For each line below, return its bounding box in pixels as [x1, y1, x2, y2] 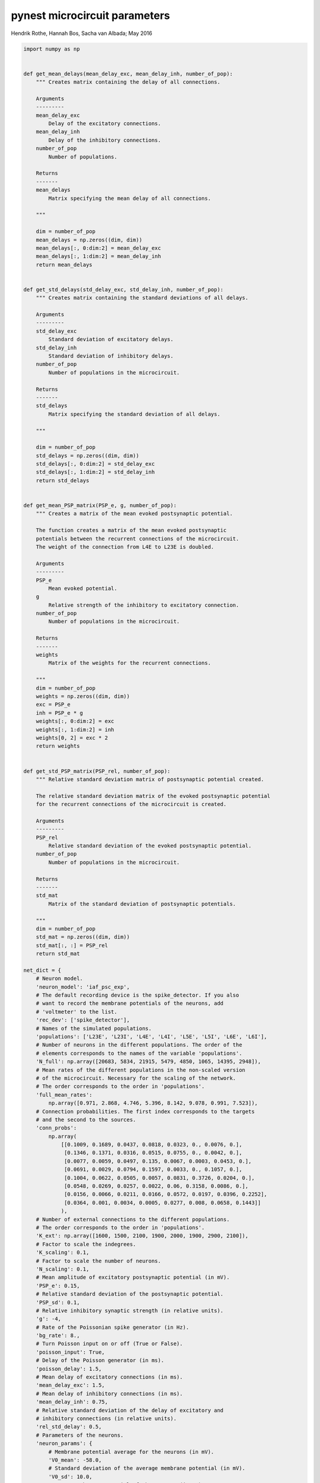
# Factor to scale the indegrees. [36, 1240, 136, 1247]
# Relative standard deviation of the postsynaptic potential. [36, 1291, 224, 1297]
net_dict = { [23, 967, 62, 973]
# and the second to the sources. [36, 1116, 136, 1123]
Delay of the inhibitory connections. [48, 136, 161, 144]
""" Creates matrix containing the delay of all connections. [36, 79, 220, 85]
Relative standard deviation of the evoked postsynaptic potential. [48, 842, 252, 849]
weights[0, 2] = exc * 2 [36, 734, 108, 741]
